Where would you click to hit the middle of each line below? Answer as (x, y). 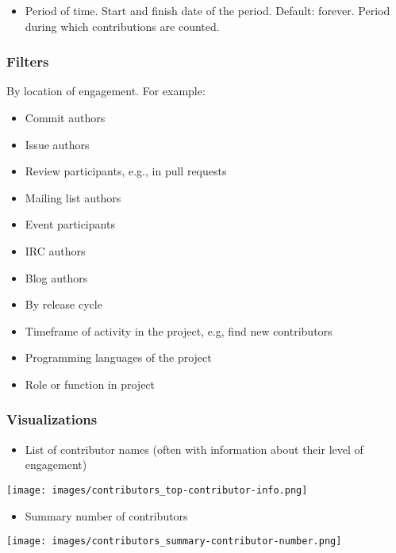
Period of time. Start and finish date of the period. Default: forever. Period (208, 10)
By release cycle (63, 304)
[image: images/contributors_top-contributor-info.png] (157, 490)
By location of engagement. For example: (106, 91)
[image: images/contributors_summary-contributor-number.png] (174, 541)
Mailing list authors (73, 197)
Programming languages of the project (118, 357)
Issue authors (57, 144)
